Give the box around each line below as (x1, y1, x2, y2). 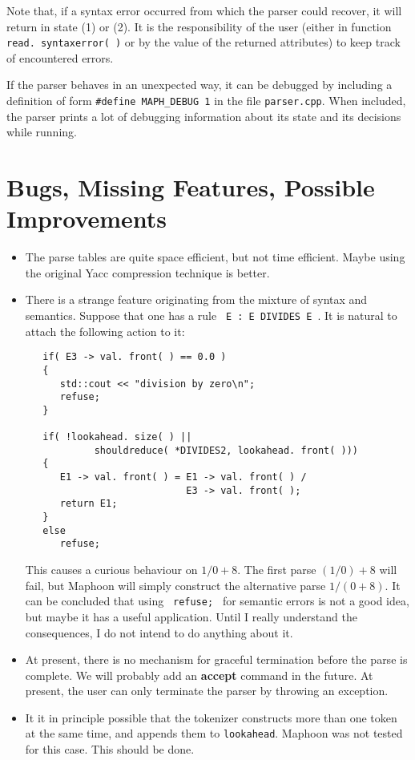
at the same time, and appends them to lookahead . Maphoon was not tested (25, 725, 403, 742)
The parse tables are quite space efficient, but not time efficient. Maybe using (25, 249, 405, 265)
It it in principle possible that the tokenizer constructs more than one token (25, 709, 397, 726)
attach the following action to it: (25, 322, 185, 339)
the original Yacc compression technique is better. (25, 264, 270, 281)
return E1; (59, 498, 118, 510)
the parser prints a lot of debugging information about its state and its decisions (6, 107, 401, 124)
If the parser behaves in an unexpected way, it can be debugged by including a (6, 76, 393, 93)
